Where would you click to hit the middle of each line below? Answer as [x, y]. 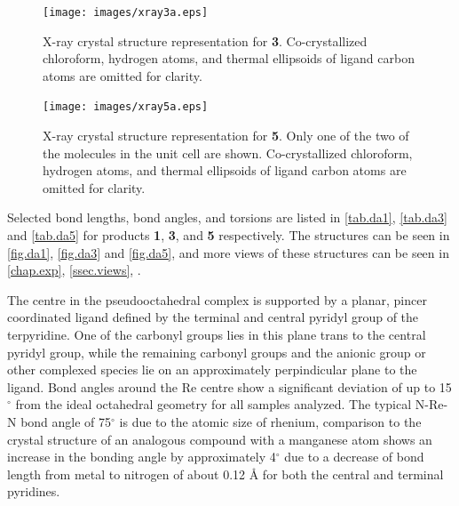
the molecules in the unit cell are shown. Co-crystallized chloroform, [228, 153]
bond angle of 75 [66, 422]
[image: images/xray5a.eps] [126, 107]
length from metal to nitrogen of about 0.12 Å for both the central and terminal [226, 474]
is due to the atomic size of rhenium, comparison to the [270, 422]
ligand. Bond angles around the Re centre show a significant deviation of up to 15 [229, 386]
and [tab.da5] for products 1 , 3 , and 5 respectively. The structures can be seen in [229, 235]
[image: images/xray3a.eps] [126, 12]
